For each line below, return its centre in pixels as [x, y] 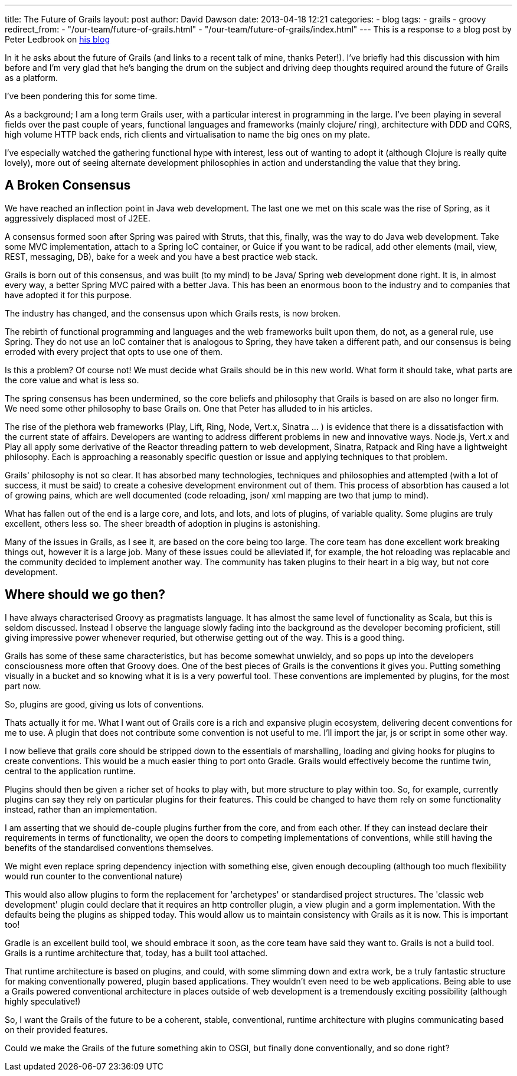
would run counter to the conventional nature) [94, 876]
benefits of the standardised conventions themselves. [109, 847]
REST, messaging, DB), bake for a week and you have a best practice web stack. [161, 256]
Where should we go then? [85, 595]
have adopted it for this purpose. [68, 295]
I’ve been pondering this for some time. [81, 96]
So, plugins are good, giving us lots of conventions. [104, 704]
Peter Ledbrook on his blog [58, 39]
